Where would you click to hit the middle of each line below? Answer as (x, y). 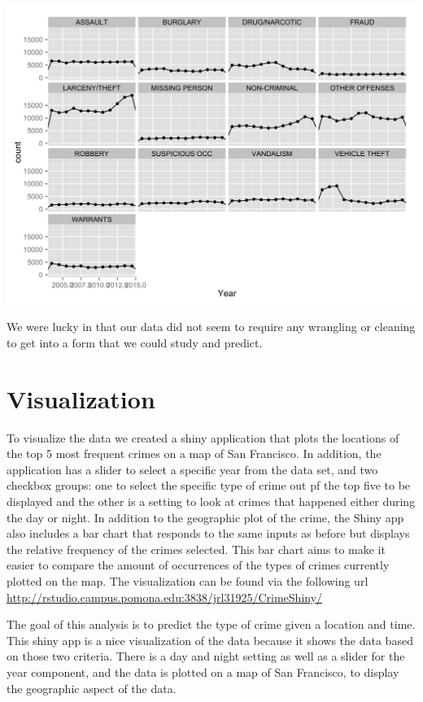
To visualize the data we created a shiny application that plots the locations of (203, 437)
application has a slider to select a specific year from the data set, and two (192, 469)
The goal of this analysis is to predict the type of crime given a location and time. (211, 624)
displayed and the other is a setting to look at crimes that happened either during (211, 501)
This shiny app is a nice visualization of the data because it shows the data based (210, 640)
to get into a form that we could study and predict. (135, 342)
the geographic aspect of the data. (92, 688)
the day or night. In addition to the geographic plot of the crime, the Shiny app (205, 517)
